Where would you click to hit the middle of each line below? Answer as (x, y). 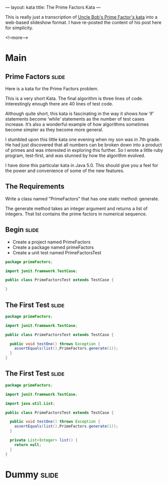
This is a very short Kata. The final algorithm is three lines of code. (74, 98)
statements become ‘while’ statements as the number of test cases (75, 119)
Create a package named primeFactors (53, 247)
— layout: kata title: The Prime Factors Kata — (53, 7)
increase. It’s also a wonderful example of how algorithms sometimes (77, 124)
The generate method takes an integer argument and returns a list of (76, 208)
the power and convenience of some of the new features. (65, 171)
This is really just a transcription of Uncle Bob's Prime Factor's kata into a (81, 17)
